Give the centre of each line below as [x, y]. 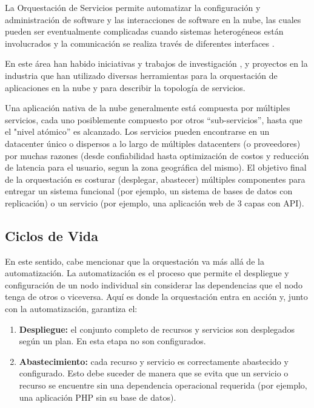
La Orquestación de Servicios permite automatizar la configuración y [133, 7]
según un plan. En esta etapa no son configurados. [112, 341]
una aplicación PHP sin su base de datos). [98, 397]
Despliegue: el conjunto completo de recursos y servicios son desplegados [157, 329]
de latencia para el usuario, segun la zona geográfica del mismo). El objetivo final [156, 167]
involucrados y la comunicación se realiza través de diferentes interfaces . [140, 43]
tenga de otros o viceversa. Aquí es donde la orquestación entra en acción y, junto [156, 297]
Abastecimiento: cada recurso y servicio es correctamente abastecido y [154, 361]
